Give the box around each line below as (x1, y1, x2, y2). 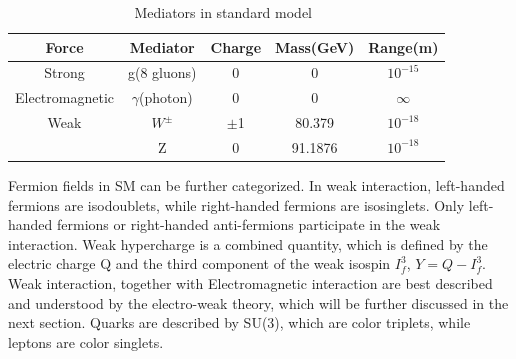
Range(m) (368, 36, 439, 57)
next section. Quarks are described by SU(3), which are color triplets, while (8, 312, 471, 333)
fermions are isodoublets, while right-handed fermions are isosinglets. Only (8, 194, 465, 215)
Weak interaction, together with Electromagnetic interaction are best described (8, 273, 493, 294)
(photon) (139, 87, 193, 108)
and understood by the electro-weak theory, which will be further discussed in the (8, 292, 509, 313)
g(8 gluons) (128, 62, 197, 83)
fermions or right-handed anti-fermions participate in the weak (57, 214, 441, 235)
